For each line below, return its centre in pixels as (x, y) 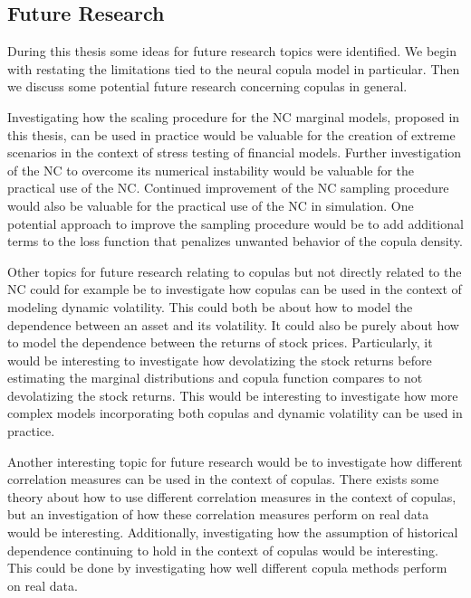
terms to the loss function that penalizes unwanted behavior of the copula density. (235, 241)
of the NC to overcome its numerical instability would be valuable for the (211, 170)
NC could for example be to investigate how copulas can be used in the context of (235, 289)
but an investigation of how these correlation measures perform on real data (218, 514)
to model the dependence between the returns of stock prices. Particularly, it (220, 342)
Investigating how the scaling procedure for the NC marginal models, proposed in (234, 116)
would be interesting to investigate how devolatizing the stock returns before (220, 360)
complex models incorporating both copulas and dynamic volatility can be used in (235, 413)
